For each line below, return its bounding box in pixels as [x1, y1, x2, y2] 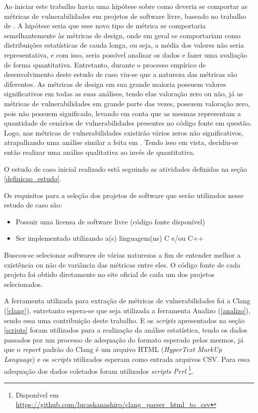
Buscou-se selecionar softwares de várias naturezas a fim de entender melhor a [4, 250, 241, 260]
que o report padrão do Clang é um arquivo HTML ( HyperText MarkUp [4, 344, 222, 354]
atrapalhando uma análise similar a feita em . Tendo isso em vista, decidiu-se [4, 137, 239, 147]
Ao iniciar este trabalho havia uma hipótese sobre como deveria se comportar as [4, 1, 248, 11]
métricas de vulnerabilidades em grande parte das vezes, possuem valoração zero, [4, 98, 250, 108]
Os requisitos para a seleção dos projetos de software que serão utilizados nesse [4, 190, 244, 200]
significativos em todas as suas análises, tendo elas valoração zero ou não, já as [4, 88, 243, 99]
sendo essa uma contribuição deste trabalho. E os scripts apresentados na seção [4, 315, 245, 325]
